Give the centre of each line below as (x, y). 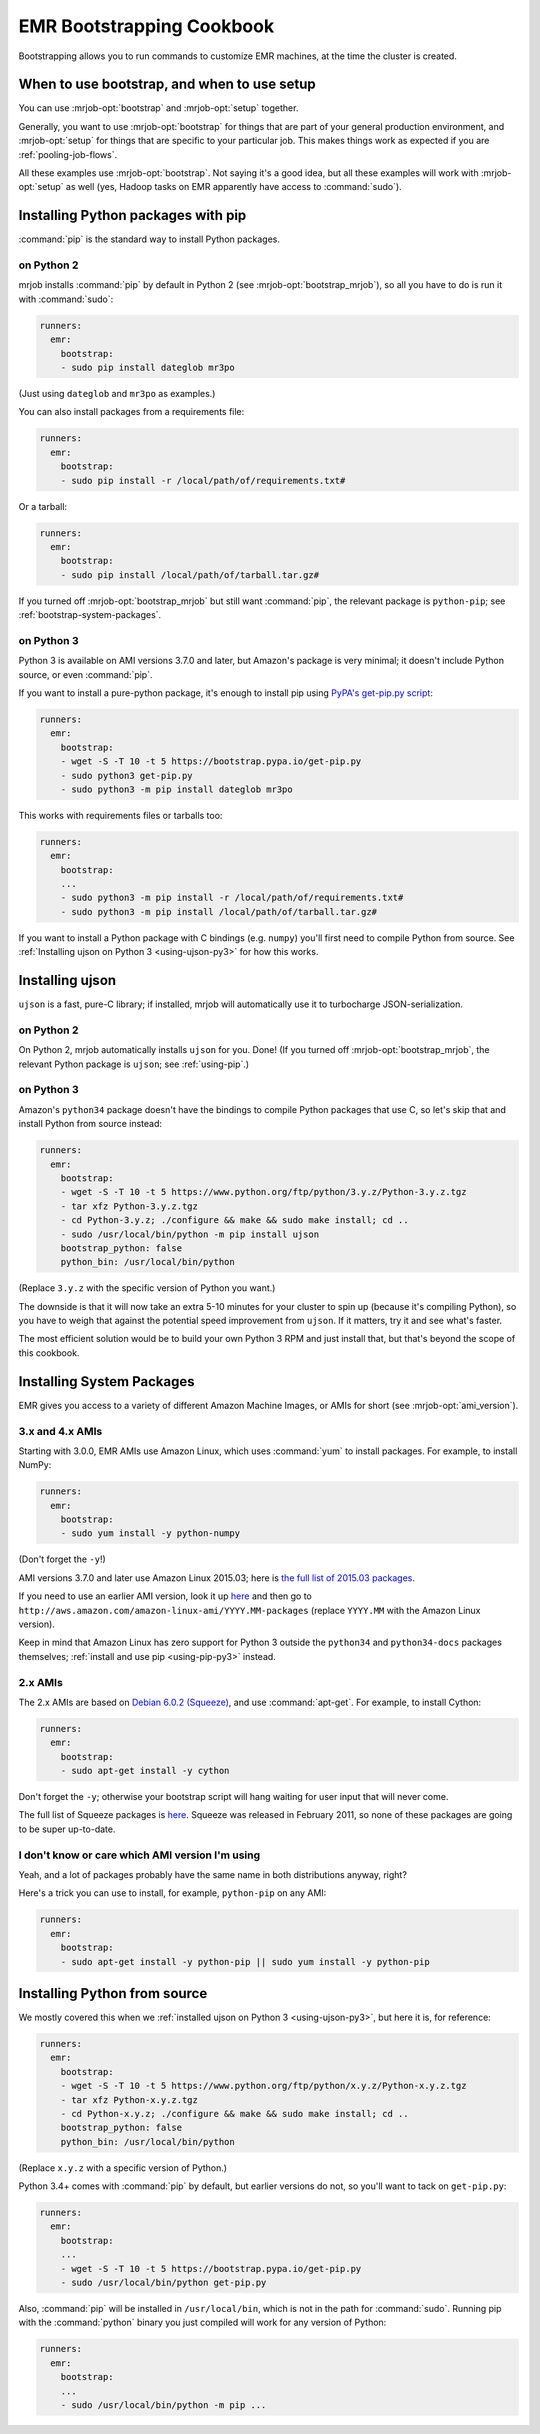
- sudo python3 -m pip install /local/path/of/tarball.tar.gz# (219, 911)
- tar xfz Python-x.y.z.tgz (129, 2099)
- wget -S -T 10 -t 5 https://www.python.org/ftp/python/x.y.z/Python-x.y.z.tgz (263, 2086)
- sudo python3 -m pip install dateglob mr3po (177, 789)
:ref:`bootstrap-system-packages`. (90, 615)
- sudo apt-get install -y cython (145, 1771)
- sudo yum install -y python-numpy (150, 1533)
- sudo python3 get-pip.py (127, 775)
